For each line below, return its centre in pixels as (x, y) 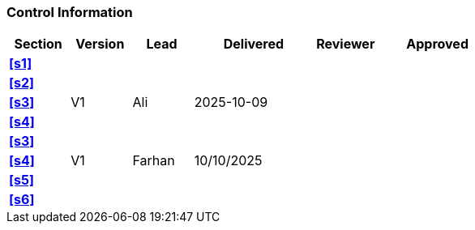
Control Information (70, 12)
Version (100, 44)
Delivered (254, 44)
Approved (437, 44)
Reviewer (346, 44)
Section (38, 44)
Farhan (154, 161)
